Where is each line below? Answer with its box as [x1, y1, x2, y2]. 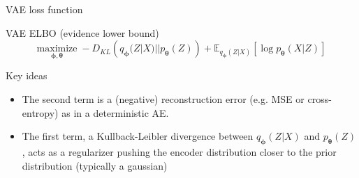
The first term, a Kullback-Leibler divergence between [22, 129, 254, 143]
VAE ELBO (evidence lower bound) [6, 25, 159, 40]
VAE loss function [6, 2, 83, 16]
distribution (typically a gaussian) [22, 158, 168, 172]
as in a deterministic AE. [61, 105, 169, 120]
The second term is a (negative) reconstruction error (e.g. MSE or [22, 92, 305, 106]
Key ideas [6, 68, 47, 83]
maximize [36, 44, 78, 54]
